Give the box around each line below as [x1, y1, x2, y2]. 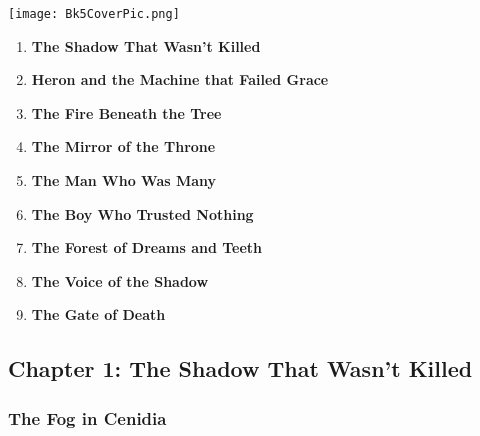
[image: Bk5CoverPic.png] [8, 7, 180, 21]
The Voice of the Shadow [31, 270, 209, 291]
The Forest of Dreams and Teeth [31, 237, 263, 258]
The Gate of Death [31, 304, 166, 325]
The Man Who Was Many [31, 170, 217, 191]
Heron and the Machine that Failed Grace [31, 69, 329, 90]
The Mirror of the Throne [31, 136, 216, 157]
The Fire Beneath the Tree [31, 102, 222, 123]
